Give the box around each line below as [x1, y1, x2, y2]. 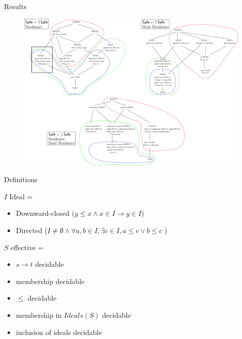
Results [4, 1, 27, 11]
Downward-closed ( [16, 208, 75, 218]
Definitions [4, 174, 38, 185]
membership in [16, 310, 62, 320]
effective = [11, 242, 44, 252]
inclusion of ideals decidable [16, 326, 102, 337]
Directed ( [16, 225, 47, 236]
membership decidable [16, 275, 85, 286]
